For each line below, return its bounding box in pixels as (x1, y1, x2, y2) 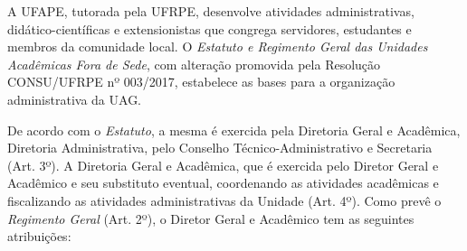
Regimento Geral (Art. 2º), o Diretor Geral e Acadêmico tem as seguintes (7, 209, 415, 228)
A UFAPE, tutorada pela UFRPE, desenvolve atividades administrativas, (7, 2, 415, 20)
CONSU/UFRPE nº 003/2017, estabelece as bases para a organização (7, 72, 396, 91)
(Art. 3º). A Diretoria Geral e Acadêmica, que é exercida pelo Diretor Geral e (7, 155, 439, 174)
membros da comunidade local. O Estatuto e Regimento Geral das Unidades (7, 37, 428, 56)
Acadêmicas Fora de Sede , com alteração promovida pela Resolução (7, 54, 381, 73)
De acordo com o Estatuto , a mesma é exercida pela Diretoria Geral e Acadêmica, (7, 120, 461, 139)
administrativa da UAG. (7, 89, 142, 108)
